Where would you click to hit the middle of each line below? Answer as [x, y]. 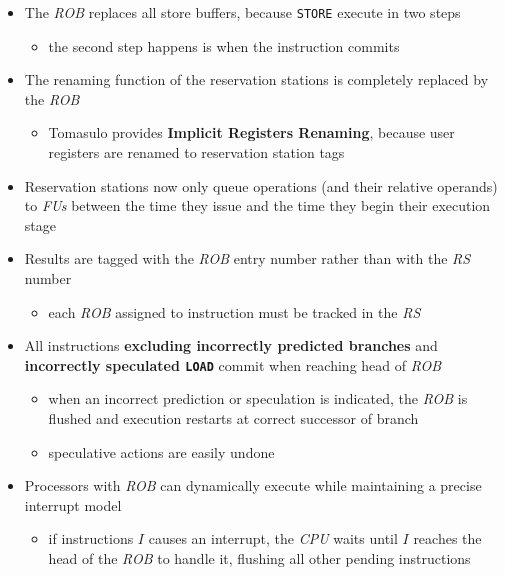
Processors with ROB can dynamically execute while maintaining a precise [253, 485]
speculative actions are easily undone [161, 451]
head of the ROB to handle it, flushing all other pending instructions [259, 558]
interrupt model [73, 504]
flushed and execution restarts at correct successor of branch [233, 418]
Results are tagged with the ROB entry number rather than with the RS [247, 258]
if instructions [91, 538]
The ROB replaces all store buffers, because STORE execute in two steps [242, 12]
